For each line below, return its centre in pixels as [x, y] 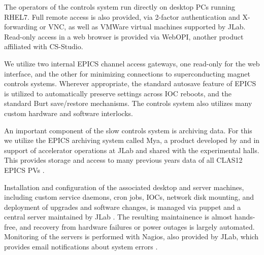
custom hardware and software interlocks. [69, 113]
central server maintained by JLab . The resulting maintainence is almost [118, 217]
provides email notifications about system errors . [81, 247]
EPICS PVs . [24, 170]
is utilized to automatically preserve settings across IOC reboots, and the [118, 93]
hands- [245, 217]
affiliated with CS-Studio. [44, 46]
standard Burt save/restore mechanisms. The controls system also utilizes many [128, 103]
